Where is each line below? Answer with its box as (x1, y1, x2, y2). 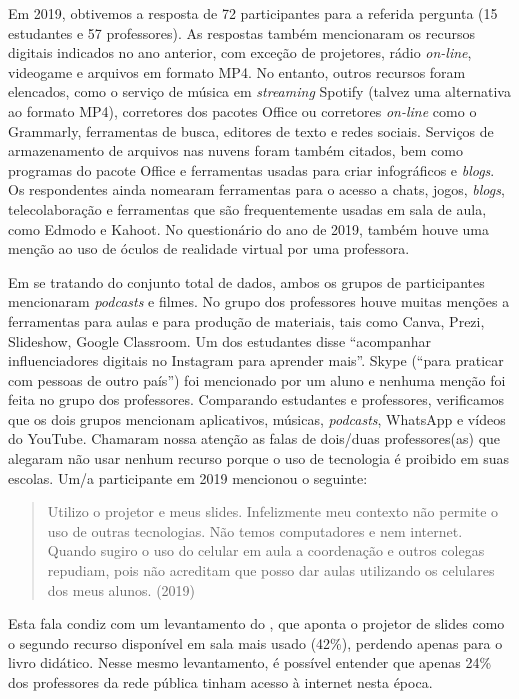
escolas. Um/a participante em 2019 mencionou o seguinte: (8, 467, 368, 488)
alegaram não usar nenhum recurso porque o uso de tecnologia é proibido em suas (8, 448, 510, 469)
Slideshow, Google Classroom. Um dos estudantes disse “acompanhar (8, 330, 432, 351)
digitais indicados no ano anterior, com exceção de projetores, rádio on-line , (8, 42, 472, 63)
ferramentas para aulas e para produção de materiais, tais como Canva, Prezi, (8, 310, 485, 331)
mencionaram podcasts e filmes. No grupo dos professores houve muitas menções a (8, 291, 510, 312)
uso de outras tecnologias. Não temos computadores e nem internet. (47, 520, 463, 541)
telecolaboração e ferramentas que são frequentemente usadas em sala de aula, (8, 198, 487, 219)
